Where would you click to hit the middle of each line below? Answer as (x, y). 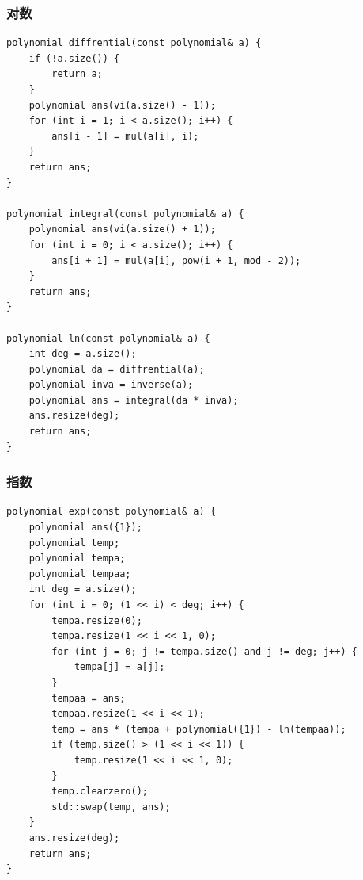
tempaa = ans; (89, 698)
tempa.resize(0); (97, 620)
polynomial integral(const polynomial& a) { (125, 214)
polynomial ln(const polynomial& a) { (108, 338)
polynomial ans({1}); (85, 528)
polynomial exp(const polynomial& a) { (111, 512)
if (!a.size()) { (74, 58)
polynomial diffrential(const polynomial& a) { (134, 43)
